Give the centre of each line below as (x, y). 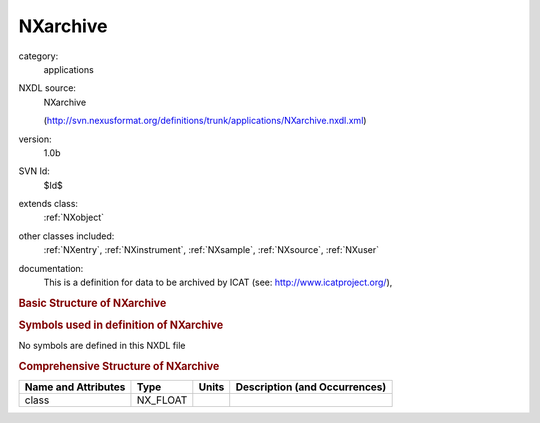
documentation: (51, 268)
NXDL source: (47, 88)
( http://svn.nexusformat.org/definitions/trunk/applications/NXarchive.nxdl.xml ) (205, 121)
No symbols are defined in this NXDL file (102, 346)
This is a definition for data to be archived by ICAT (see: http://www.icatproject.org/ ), (218, 282)
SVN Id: (34, 171)
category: (38, 56)
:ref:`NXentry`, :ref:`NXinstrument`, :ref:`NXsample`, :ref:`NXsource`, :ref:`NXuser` (211, 250)
